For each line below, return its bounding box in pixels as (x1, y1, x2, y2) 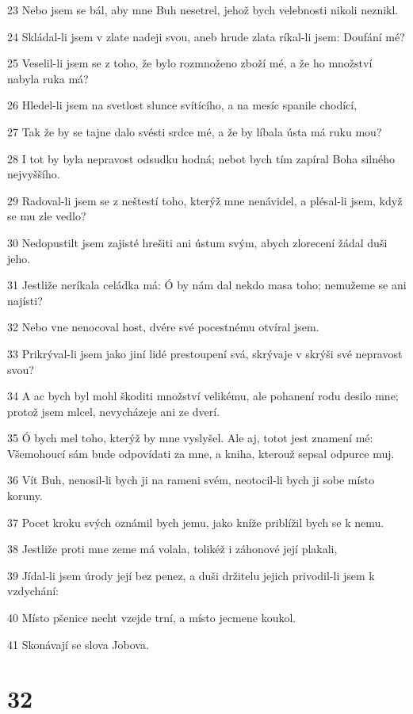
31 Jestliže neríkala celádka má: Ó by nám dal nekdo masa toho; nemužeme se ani (7, 277, 407, 293)
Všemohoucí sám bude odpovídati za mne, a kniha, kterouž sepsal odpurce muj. (7, 445, 395, 461)
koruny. (7, 487, 43, 504)
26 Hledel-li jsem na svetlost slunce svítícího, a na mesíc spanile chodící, (7, 97, 358, 113)
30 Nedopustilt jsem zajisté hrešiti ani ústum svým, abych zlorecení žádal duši (7, 234, 388, 250)
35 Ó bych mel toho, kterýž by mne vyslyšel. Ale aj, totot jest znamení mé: (7, 430, 373, 446)
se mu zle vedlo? (7, 208, 86, 224)
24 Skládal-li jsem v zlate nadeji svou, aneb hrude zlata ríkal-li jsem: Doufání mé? (7, 28, 405, 44)
